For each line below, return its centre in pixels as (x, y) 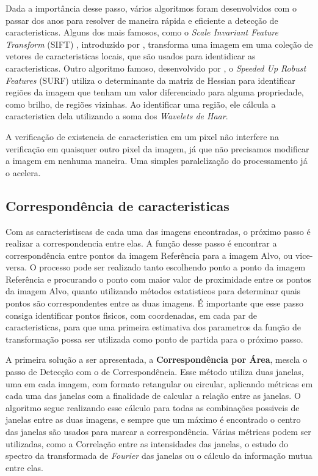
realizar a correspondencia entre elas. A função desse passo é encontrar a (141, 243)
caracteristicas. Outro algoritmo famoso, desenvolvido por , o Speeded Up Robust (156, 68)
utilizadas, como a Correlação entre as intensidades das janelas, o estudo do (147, 443)
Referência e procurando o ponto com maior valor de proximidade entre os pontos (158, 279)
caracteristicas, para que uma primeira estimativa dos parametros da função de (154, 327)
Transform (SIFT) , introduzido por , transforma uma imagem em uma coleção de (159, 44)
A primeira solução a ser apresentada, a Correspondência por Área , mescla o (157, 359)
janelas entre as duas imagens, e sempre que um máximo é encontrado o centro (153, 419)
